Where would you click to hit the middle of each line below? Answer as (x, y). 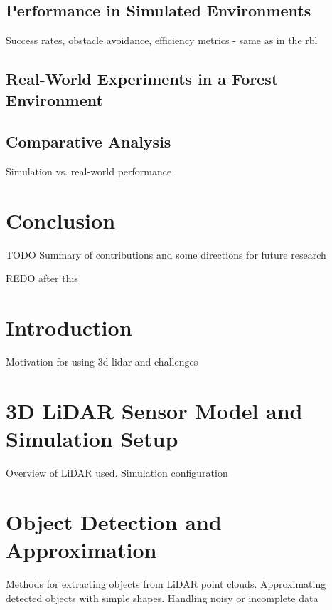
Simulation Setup (92, 439)
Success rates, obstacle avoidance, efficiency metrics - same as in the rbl (162, 40)
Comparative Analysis (89, 141)
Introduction (69, 327)
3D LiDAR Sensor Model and (154, 410)
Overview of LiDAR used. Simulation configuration (117, 473)
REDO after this (42, 278)
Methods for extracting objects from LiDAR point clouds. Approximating (166, 584)
